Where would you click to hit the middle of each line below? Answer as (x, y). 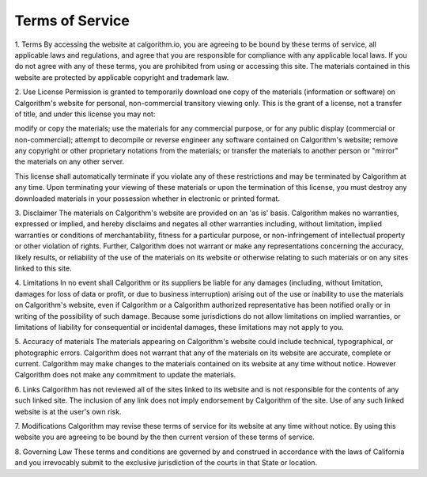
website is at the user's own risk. (68, 411)
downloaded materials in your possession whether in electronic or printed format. (147, 199)
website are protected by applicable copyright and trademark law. (122, 77)
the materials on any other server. (70, 161)
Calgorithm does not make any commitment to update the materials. (125, 375)
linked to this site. (43, 268)
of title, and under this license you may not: (85, 114)
